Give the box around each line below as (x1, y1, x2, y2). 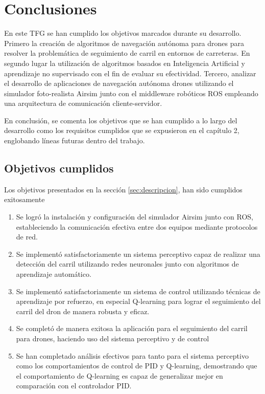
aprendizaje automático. (16, 269, 91, 279)
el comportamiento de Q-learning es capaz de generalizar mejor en (16, 370, 223, 381)
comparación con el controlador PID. (16, 380, 132, 391)
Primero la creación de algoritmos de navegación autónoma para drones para (4, 37, 245, 48)
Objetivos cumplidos (4, 160, 114, 176)
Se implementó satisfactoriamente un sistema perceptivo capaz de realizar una (16, 248, 260, 259)
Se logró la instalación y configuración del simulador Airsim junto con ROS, (16, 211, 253, 222)
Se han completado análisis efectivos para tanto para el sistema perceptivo (16, 350, 249, 361)
